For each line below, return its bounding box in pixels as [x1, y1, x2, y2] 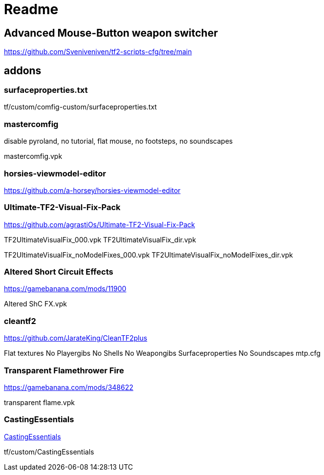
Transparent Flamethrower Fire [4, 365, 124, 375]
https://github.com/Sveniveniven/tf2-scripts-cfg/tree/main [4, 47, 192, 56]
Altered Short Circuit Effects [4, 267, 113, 277]
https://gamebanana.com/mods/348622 [4, 383, 133, 391]
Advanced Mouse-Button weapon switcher [4, 26, 218, 39]
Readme [4, 1, 59, 18]
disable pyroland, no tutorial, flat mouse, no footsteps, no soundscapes [4, 137, 233, 146]
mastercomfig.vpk [4, 152, 63, 161]
